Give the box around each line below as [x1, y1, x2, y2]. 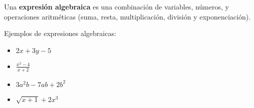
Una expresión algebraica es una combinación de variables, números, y [4, 1, 229, 11]
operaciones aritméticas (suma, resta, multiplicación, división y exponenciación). [4, 11, 251, 21]
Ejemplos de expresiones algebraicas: [4, 28, 116, 38]
